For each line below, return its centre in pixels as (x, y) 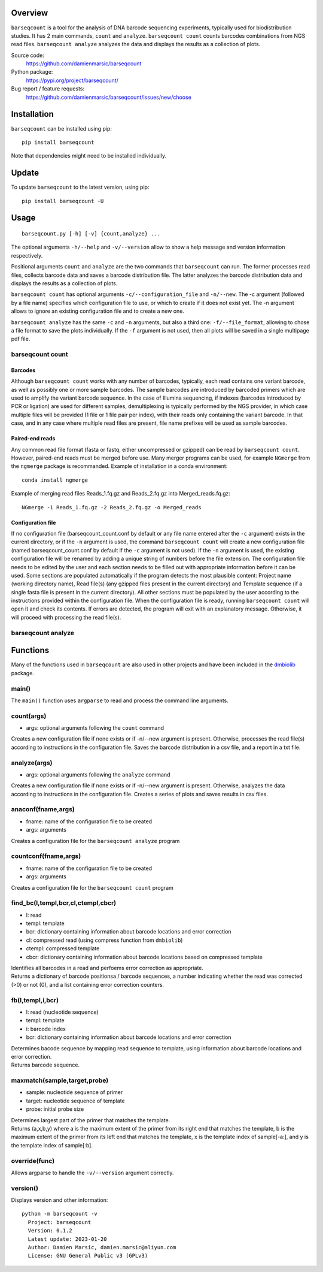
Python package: (32, 72)
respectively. (27, 255)
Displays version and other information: (60, 1200)
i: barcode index (46, 1029)
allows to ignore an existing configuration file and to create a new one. (98, 311)
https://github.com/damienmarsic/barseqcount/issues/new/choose (109, 97)
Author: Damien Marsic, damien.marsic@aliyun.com (102, 1247)
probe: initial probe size (55, 1109)
